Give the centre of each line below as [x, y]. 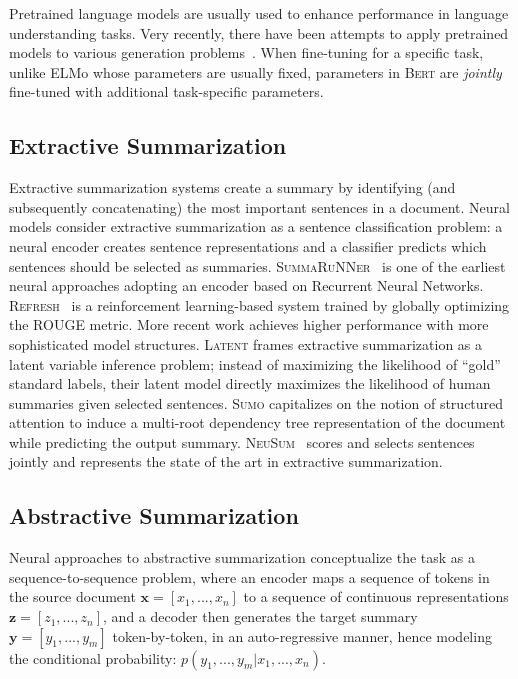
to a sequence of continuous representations [376, 596]
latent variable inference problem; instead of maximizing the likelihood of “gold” [255, 363]
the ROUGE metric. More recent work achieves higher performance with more [249, 324]
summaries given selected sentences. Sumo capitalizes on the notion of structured [256, 402]
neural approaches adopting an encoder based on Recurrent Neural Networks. [246, 285]
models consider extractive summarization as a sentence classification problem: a [256, 226]
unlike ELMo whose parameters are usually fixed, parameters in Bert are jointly [255, 71]
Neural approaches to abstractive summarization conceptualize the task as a [242, 557]
